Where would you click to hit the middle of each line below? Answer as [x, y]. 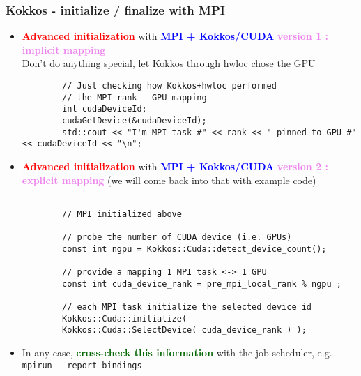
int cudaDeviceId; [105, 109]
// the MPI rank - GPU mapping [135, 97]
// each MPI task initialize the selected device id [187, 307]
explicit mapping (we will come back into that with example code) [169, 180]
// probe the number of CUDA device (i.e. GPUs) [177, 238]
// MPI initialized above [122, 214]
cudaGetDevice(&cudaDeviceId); [135, 120]
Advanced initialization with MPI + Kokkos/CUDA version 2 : [175, 166]
